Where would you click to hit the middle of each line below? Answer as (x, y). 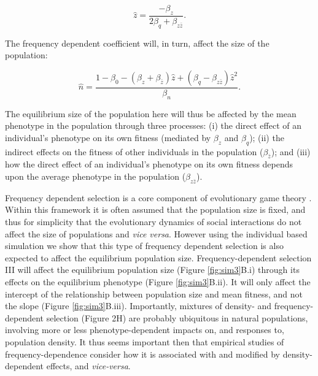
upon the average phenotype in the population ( (95, 176)
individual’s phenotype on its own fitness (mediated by (108, 137)
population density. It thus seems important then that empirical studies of (145, 341)
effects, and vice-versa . (88, 366)
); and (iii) (291, 151)
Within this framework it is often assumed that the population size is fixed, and (155, 209)
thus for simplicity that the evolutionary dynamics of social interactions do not (153, 221)
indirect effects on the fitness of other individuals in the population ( (134, 151)
